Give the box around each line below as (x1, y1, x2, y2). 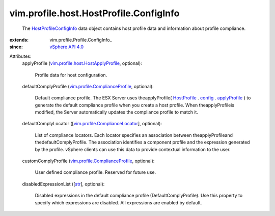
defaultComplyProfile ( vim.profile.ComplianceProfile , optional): (22, 83, 154, 89)
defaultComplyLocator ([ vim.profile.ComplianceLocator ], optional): (22, 121, 162, 127)
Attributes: (9, 53, 32, 59)
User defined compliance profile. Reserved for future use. (35, 169, 156, 175)
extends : (9, 37, 29, 43)
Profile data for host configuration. (35, 71, 107, 78)
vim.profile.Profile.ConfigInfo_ (49, 37, 112, 43)
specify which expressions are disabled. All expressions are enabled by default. (35, 199, 202, 205)
